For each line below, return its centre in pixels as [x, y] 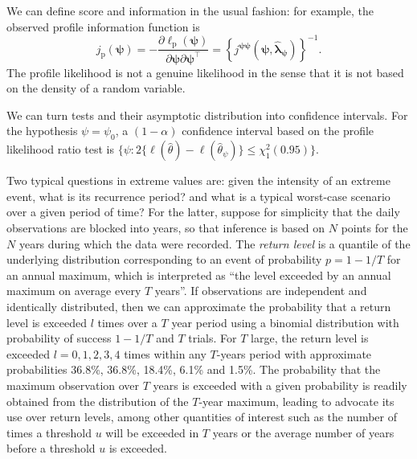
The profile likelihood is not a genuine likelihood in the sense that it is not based [205, 72]
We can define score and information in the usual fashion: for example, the [190, 10]
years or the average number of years [303, 432]
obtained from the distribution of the [98, 401]
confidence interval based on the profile [278, 131]
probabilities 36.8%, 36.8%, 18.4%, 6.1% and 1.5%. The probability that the [194, 369]
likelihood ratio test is [60, 149]
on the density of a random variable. [96, 88]
